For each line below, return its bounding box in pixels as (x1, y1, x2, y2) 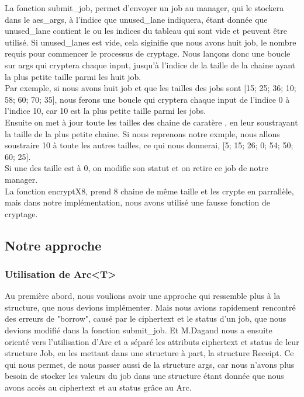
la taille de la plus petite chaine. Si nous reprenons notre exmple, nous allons (5, 127, 280, 140)
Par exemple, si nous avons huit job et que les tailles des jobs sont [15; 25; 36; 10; (5, 82, 296, 94)
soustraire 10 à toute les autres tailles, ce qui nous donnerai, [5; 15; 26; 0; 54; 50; (5, 139, 293, 151)
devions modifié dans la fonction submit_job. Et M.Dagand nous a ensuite (5, 324, 272, 336)
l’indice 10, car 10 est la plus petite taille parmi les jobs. (5, 105, 206, 117)
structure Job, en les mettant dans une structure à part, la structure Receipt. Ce (5, 347, 294, 359)
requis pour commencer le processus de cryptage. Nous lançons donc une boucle (5, 47, 291, 60)
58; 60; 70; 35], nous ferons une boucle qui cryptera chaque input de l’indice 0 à (5, 93, 290, 105)
